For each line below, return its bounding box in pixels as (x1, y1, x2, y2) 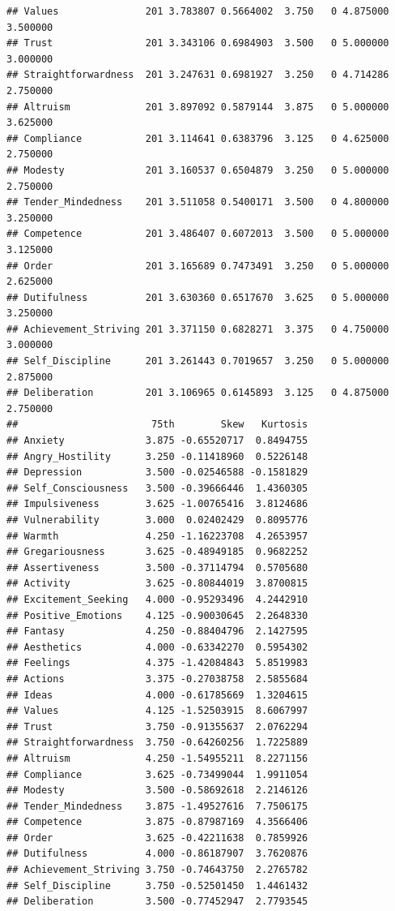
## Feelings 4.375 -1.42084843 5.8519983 (6, 657, 308, 669)
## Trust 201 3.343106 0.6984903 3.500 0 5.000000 (6, 37, 389, 49)
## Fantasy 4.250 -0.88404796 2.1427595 (6, 625, 308, 638)
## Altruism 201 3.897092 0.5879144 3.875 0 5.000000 (6, 101, 389, 113)
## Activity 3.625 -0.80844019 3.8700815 (6, 578, 308, 590)
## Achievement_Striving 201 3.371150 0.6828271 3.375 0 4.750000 (6, 323, 389, 335)
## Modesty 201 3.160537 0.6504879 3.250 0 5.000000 (6, 164, 389, 176)
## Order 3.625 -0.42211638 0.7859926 (6, 832, 308, 844)
